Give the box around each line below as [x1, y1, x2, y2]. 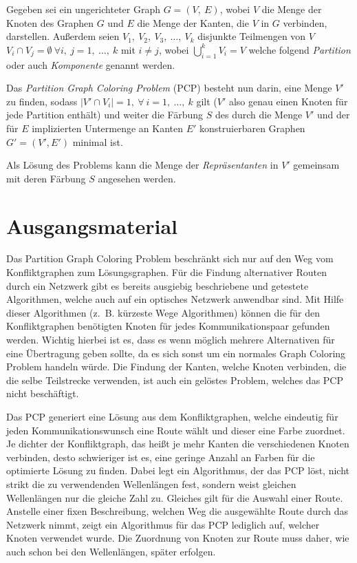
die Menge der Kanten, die [137, 15, 249, 30]
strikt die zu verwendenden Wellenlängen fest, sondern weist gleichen [6, 476, 296, 491]
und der [316, 107, 350, 122]
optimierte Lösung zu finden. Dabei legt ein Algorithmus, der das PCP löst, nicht [6, 463, 349, 478]
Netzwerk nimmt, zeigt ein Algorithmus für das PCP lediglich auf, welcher [6, 517, 320, 531]
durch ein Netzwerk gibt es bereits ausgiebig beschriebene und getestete [6, 278, 309, 293]
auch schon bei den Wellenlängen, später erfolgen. [6, 544, 216, 558]
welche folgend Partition [248, 42, 351, 56]
